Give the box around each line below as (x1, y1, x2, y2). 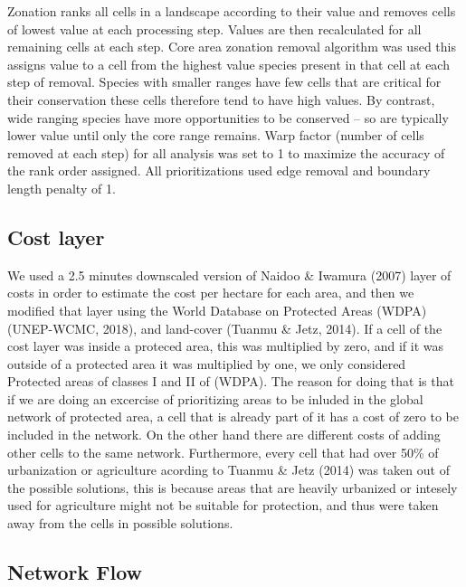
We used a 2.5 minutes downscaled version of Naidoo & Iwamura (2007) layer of (7, 265, 452, 284)
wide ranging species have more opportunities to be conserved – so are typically (7, 108, 449, 127)
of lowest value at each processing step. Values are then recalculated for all (7, 19, 422, 38)
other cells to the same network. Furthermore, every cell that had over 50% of (7, 442, 439, 461)
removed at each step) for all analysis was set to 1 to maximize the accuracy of (7, 143, 445, 162)
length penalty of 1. (7, 178, 116, 197)
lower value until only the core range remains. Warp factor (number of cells (7, 126, 424, 145)
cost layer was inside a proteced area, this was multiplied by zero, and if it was (7, 336, 444, 355)
